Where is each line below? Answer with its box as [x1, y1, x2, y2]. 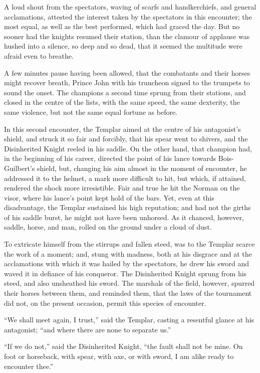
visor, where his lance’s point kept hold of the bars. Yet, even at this [4, 192, 214, 203]
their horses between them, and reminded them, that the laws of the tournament [4, 288, 252, 298]
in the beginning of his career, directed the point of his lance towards [4, 153, 216, 163]
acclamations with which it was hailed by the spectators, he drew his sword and [4, 258, 249, 269]
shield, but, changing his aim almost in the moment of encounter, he [37, 162, 247, 173]
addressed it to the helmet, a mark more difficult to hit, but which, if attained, [4, 172, 246, 183]
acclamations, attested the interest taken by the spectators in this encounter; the [4, 11, 252, 22]
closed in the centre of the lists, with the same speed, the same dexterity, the [4, 97, 240, 107]
